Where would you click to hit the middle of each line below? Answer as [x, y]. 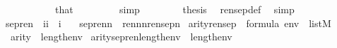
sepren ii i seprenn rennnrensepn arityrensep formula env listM [168, 23]
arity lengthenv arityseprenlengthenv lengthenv [121, 37]
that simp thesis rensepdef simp [175, 9]
